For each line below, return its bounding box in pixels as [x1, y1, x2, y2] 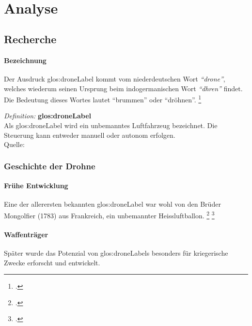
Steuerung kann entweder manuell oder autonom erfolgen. [4, 130, 175, 140]
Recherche [4, 31, 57, 46]
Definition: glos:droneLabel [4, 111, 92, 121]
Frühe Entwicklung [4, 180, 68, 191]
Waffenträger [4, 229, 48, 239]
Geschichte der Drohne [4, 160, 95, 172]
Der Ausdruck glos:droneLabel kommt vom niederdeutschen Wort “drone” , [4, 73, 225, 83]
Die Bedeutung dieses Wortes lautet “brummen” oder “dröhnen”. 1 [4, 93, 202, 104]
